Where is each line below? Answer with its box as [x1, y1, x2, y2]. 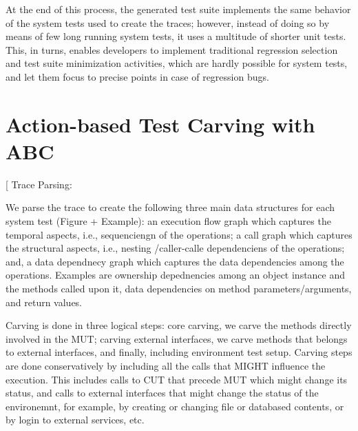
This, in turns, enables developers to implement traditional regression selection [6, 42, 338, 57]
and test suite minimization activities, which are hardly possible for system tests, [6, 56, 348, 70]
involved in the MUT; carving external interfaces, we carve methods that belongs [6, 331, 348, 345]
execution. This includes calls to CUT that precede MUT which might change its [6, 372, 348, 386]
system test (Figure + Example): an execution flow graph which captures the [6, 214, 331, 228]
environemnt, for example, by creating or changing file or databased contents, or [6, 399, 344, 413]
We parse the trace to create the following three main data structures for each [6, 200, 335, 214]
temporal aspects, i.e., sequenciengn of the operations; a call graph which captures [6, 227, 352, 241]
